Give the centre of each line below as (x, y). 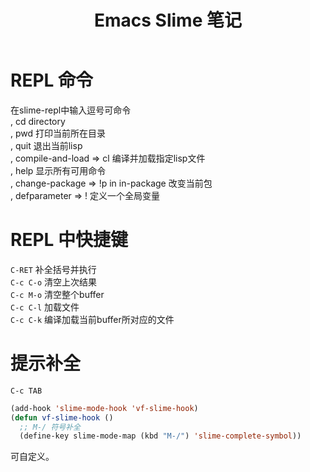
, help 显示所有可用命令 (58, 170)
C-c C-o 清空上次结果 (54, 282)
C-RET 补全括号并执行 (53, 269)
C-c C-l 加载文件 (45, 307)
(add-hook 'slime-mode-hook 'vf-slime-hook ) (104, 408)
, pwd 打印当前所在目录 (58, 133)
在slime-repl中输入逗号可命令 (71, 110)
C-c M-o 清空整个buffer (57, 294)
